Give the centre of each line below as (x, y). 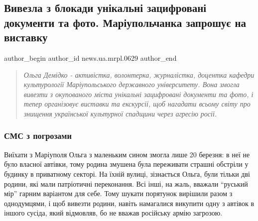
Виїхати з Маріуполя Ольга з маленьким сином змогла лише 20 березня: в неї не (127, 154)
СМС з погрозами (38, 136)
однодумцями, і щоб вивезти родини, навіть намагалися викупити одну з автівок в (129, 203)
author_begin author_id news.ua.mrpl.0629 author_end (90, 57)
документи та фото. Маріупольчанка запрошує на (125, 22)
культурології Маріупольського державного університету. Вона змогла (131, 84)
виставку (26, 37)
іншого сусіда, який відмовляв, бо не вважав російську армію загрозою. (113, 213)
